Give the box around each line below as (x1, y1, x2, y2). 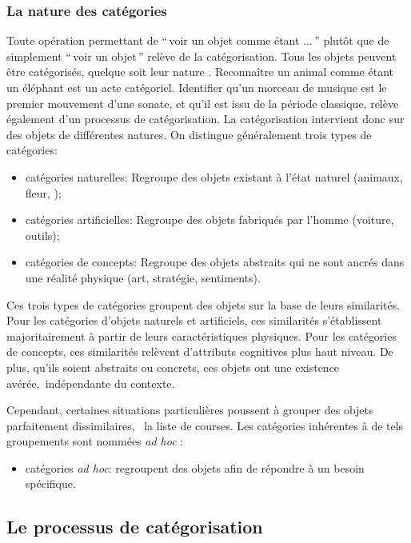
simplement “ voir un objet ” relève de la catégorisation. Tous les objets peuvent (6, 47, 397, 64)
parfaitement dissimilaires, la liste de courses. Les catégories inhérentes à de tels (6, 417, 404, 433)
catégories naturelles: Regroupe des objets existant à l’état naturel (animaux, (25, 168, 403, 185)
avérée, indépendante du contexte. (6, 374, 175, 391)
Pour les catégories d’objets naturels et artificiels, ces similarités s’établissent (6, 312, 382, 329)
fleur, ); (25, 184, 62, 201)
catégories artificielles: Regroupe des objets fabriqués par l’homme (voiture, (25, 211, 394, 228)
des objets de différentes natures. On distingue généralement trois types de (6, 126, 372, 142)
